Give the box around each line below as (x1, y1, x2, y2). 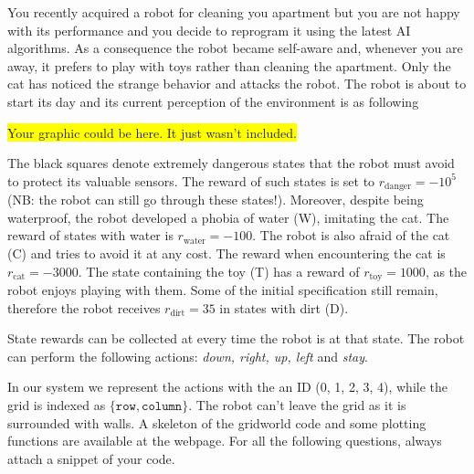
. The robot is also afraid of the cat (252, 226, 450, 245)
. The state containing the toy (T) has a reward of (78, 261, 360, 280)
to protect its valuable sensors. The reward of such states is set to (7, 171, 375, 190)
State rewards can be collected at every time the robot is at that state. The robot (7, 329, 465, 348)
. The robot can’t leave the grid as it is (188, 395, 406, 414)
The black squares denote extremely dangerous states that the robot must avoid (7, 153, 455, 173)
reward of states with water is (7, 226, 174, 245)
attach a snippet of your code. (7, 448, 175, 468)
